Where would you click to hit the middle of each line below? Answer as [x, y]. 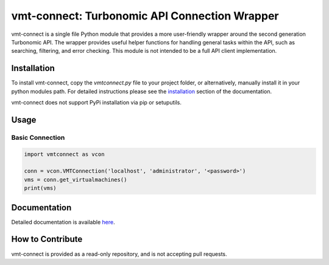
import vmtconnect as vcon [64, 154]
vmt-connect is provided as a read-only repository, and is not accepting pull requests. [119, 254]
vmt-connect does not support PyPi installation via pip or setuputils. [97, 103]
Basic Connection [38, 137]
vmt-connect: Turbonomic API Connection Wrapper [145, 16]
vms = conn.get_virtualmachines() [76, 180]
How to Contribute [47, 239]
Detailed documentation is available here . [63, 222]
